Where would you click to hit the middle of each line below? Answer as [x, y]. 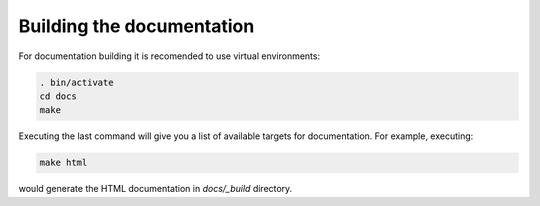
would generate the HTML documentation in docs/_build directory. [155, 189]
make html [63, 163]
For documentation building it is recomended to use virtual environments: [169, 56]
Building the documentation [136, 26]
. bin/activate [76, 82]
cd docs [58, 96]
